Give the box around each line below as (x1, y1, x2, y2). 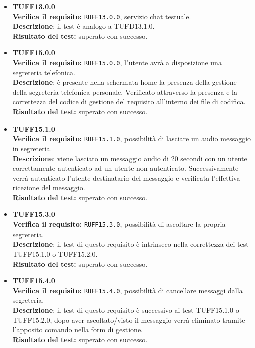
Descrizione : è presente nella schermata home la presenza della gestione (12, 77, 237, 87)
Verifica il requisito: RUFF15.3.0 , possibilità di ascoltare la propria (12, 219, 226, 229)
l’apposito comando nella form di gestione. (12, 324, 143, 335)
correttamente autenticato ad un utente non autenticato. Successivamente (12, 163, 239, 173)
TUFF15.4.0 (12, 275, 55, 286)
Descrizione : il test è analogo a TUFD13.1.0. (12, 21, 155, 31)
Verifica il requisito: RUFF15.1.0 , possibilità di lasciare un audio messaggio (12, 133, 251, 144)
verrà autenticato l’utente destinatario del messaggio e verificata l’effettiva (12, 172, 240, 183)
